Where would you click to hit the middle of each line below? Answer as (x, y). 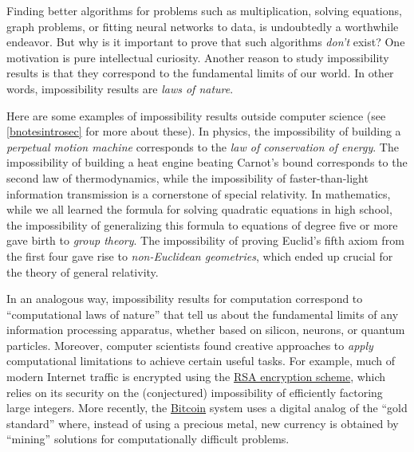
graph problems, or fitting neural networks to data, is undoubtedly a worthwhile (203, 26)
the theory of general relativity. (83, 271)
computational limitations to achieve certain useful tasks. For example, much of (201, 361)
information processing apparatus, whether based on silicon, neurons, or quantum (206, 330)
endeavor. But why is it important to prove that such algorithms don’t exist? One (206, 42)
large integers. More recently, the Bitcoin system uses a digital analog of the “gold (207, 408)
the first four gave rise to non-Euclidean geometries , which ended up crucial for (200, 255)
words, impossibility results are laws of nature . (120, 88)
